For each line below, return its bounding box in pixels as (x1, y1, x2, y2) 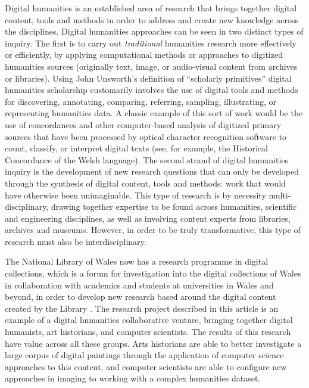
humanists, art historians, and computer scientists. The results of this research (5, 325, 291, 338)
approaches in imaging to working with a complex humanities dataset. (5, 372, 261, 384)
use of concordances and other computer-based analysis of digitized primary (5, 118, 282, 131)
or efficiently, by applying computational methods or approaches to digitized (5, 48, 283, 61)
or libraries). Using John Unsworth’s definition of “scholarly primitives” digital (5, 72, 292, 84)
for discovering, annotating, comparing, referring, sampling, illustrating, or (5, 95, 277, 107)
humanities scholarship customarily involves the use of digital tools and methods (5, 83, 298, 96)
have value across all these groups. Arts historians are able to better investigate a (5, 337, 302, 349)
